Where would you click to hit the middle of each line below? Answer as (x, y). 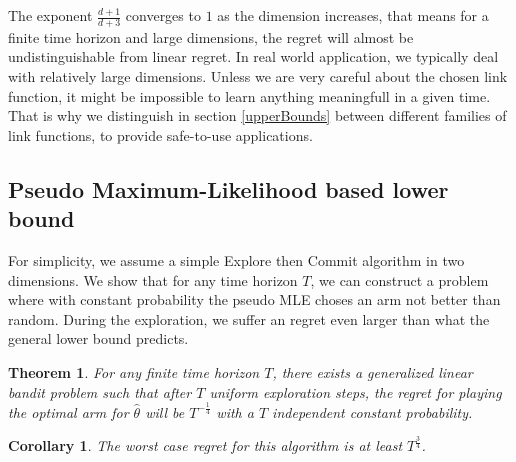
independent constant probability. (372, 411)
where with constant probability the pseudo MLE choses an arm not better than (254, 299)
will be (165, 411)
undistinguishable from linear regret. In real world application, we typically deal (253, 56)
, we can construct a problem (399, 279)
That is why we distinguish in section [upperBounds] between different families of (257, 115)
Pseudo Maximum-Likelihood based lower (228, 188)
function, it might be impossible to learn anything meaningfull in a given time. (249, 95)
